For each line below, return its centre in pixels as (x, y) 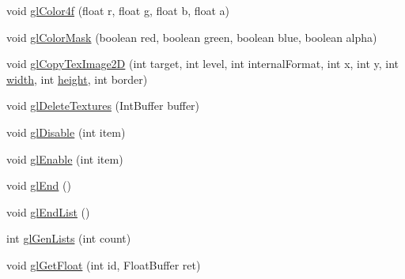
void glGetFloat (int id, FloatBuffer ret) (104, 264)
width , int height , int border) (77, 79)
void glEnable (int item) (65, 158)
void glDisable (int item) (66, 132)
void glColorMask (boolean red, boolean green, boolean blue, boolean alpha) (192, 37)
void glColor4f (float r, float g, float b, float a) (118, 10)
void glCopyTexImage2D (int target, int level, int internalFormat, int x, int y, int (202, 64)
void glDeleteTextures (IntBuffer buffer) (103, 106)
